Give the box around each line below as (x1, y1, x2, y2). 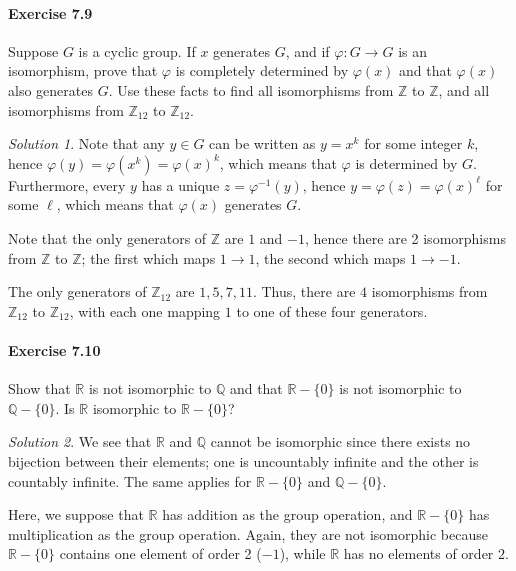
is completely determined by (175, 60, 349, 81)
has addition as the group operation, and (162, 504, 413, 525)
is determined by (355, 152, 458, 173)
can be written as (209, 133, 316, 154)
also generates (8, 79, 93, 100)
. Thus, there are (252, 281, 356, 302)
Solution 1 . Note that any (8, 133, 165, 154)
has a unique (141, 174, 220, 195)
